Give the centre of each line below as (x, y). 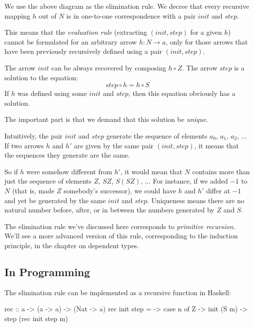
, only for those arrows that (207, 41)
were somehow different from (69, 171)
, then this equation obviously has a (182, 93)
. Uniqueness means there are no (196, 200)
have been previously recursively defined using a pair (83, 51)
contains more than (221, 171)
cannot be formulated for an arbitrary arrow (71, 41)
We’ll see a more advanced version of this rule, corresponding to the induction (121, 236)
